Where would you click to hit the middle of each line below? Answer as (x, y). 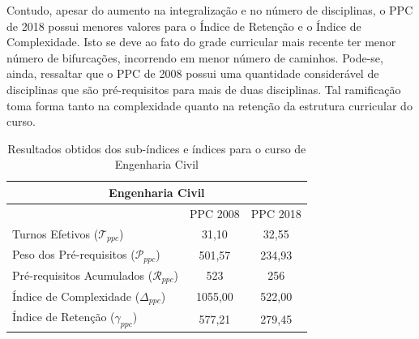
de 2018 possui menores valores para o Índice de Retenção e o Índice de (184, 26)
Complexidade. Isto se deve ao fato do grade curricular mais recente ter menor (201, 42)
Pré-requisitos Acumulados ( (83, 275)
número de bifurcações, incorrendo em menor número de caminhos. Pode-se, (195, 57)
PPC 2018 (276, 213)
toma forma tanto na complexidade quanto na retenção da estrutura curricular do (209, 105)
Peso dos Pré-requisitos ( (74, 254)
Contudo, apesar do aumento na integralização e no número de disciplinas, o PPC (210, 10)
